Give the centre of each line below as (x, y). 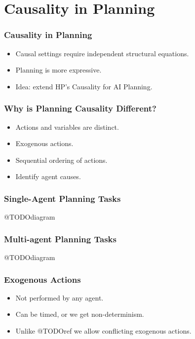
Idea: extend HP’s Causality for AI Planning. (84, 86)
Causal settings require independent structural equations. (102, 53)
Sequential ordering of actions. (61, 160)
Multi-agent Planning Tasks (60, 239)
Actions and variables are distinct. (67, 127)
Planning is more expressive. (58, 70)
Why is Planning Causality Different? (80, 108)
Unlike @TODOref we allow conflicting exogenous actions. (103, 331)
